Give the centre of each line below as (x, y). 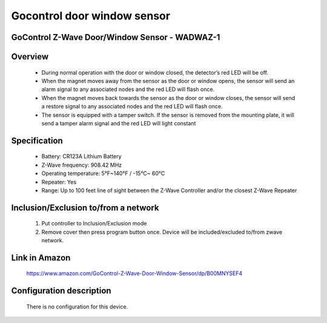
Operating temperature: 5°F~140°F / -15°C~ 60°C (103, 173)
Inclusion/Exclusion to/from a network (85, 208)
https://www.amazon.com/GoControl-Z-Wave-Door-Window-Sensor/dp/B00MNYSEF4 (134, 273)
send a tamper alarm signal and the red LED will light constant (119, 123)
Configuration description (61, 291)
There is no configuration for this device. (77, 307)
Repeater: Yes (59, 182)
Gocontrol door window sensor (91, 16)
